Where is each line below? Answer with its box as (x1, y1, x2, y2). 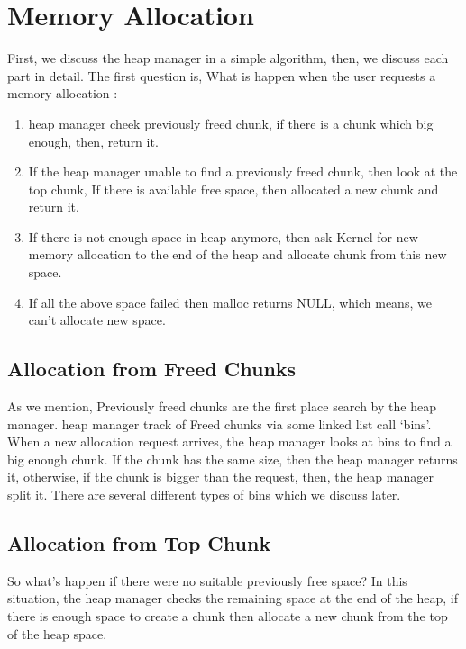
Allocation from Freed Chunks (7, 355, 297, 383)
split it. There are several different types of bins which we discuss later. (7, 485, 401, 504)
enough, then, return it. (28, 131, 159, 150)
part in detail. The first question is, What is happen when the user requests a (7, 66, 436, 85)
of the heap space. (7, 624, 107, 643)
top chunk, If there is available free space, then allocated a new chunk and (28, 179, 439, 198)
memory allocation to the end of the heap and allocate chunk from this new (28, 245, 447, 264)
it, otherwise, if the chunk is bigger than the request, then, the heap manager (7, 467, 434, 486)
